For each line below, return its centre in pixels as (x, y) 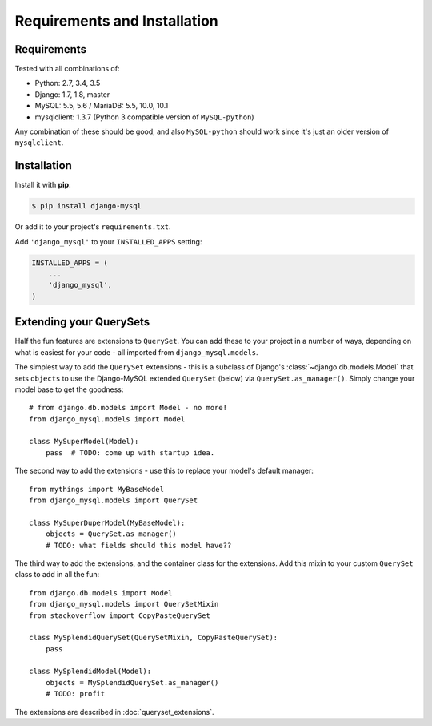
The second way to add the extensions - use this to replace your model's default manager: (164, 471)
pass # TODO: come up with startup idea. (130, 452)
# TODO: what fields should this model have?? (138, 545)
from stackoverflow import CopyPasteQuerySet (120, 615)
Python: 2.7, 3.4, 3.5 (68, 83)
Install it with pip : (43, 185)
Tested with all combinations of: (67, 69)
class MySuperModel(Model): (84, 442)
